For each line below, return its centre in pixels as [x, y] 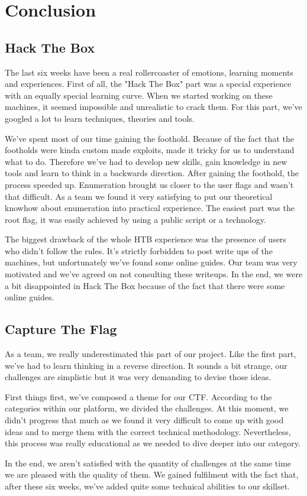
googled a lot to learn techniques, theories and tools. [100, 118]
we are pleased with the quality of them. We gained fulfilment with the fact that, [152, 474]
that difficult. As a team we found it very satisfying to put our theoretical [139, 196]
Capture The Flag [61, 329]
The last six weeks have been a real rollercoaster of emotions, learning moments [149, 72]
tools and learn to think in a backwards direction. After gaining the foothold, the [152, 173]
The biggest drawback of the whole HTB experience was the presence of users [146, 239]
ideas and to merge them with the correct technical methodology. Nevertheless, [148, 431]
